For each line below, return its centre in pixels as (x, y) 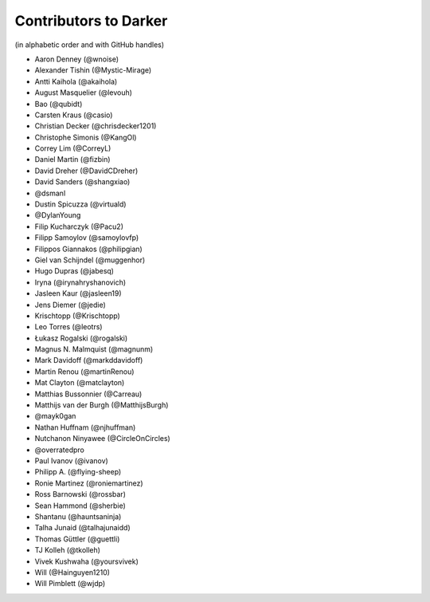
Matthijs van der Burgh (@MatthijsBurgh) (102, 405)
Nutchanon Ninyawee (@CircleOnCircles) (102, 439)
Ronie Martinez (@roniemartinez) (89, 483)
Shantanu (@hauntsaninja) (78, 516)
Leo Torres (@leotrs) (68, 327)
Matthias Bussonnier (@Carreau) (88, 394)
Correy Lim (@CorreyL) (73, 148)
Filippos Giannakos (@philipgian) (88, 249)
